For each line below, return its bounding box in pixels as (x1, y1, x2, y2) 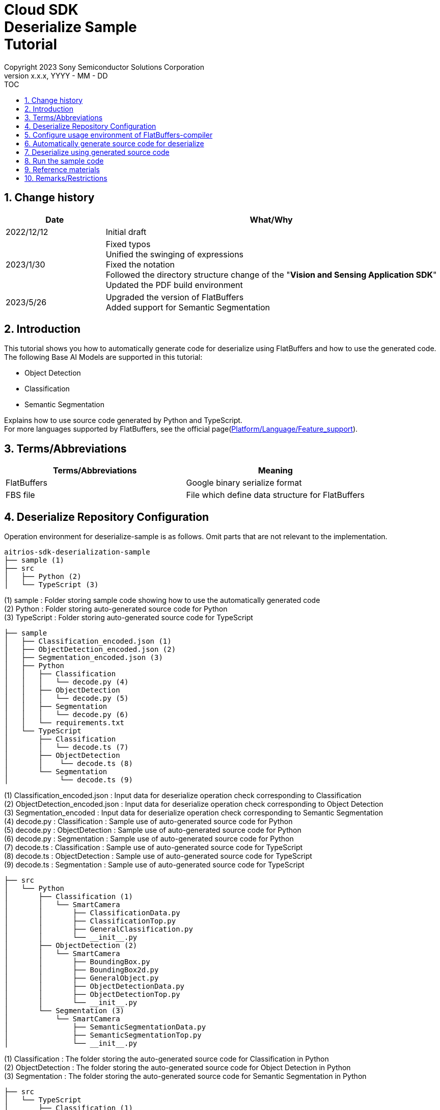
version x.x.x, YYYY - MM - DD (4, 71, 108, 80)
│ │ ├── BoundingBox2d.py (4, 966, 159, 974)
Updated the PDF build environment (105, 279, 243, 290)
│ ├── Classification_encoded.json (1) (4, 637, 172, 646)
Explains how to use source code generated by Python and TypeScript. (4, 416, 242, 425)
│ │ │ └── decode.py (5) (4, 694, 129, 703)
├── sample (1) (4, 556, 65, 565)
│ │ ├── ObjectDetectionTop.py (4, 990, 180, 999)
